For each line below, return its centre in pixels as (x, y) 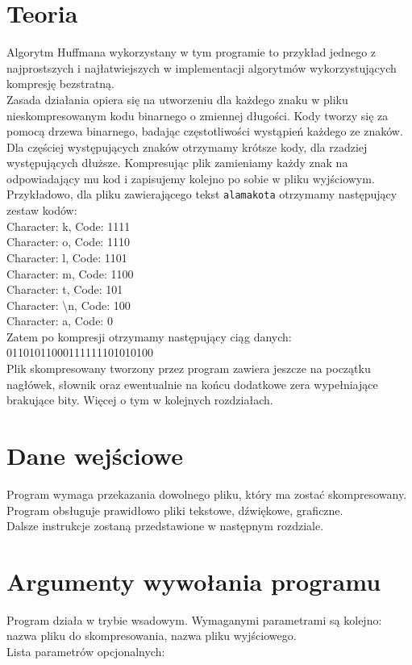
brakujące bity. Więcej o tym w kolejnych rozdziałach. (140, 400)
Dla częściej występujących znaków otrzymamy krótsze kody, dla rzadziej (187, 146)
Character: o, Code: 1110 (68, 242)
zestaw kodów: (42, 210)
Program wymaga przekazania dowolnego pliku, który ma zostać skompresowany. (207, 494)
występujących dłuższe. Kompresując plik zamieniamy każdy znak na (177, 163)
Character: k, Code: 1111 (69, 226)
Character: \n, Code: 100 (69, 305)
